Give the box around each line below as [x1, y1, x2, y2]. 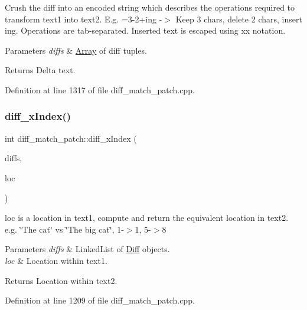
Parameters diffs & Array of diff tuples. [5, 44, 147, 56]
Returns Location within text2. [5, 274, 117, 286]
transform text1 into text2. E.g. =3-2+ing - [5, 12, 162, 25]
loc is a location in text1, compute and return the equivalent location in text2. [5, 211, 289, 224]
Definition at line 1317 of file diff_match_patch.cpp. [5, 83, 195, 96]
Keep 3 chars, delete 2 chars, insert [175, 12, 302, 25]
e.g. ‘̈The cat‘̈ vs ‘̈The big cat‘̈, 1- [5, 223, 124, 235]
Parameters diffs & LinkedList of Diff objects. [5, 243, 170, 255]
